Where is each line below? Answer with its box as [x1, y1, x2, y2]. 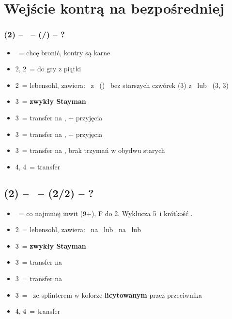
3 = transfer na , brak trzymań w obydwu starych [15, 145, 165, 155]
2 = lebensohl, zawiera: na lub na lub [15, 224, 141, 235]
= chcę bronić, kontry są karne [18, 47, 110, 57]
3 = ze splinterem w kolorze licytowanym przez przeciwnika [15, 289, 202, 300]
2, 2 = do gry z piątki [15, 64, 81, 74]
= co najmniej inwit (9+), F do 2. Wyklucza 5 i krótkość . [18, 208, 193, 218]
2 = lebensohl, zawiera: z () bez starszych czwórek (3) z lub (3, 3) [15, 80, 229, 90]
